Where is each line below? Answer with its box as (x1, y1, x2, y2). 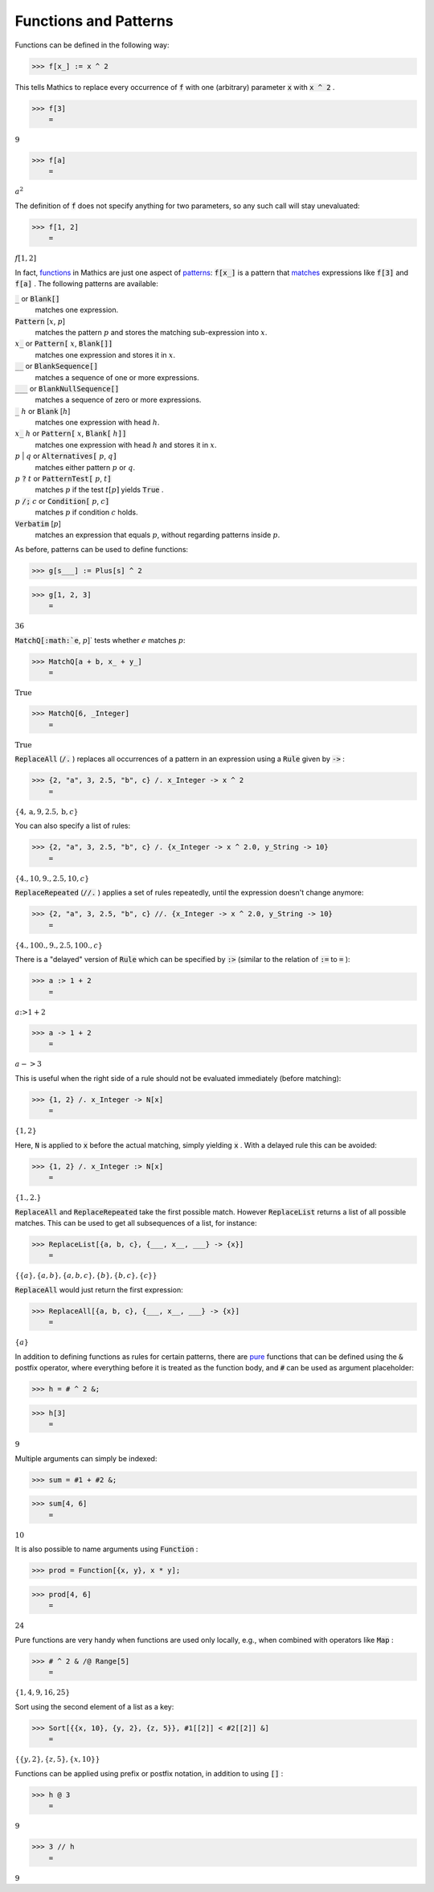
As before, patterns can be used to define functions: (14, 545, 189, 555)
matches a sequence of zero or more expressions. (35, 395, 202, 405)
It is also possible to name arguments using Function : (14, 1544, 199, 1554)
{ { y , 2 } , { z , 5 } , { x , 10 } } (14, 1755, 100, 1764)
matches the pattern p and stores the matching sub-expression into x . (35, 327, 268, 337)
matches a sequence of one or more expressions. (35, 372, 200, 382)
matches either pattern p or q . (35, 462, 136, 472)
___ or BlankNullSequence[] (14, 383, 120, 393)
